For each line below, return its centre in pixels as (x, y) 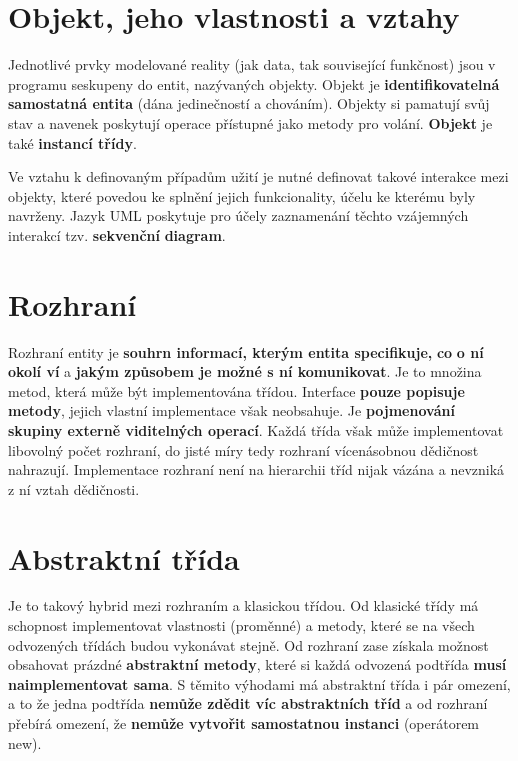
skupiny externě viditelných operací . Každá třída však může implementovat (256, 429)
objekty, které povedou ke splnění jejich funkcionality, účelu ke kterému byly (242, 195)
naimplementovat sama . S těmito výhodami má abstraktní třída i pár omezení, (259, 683)
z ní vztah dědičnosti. (74, 488)
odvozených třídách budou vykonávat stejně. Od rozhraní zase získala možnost (248, 644)
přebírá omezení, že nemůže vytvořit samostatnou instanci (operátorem (244, 723)
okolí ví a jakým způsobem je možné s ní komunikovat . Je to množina (245, 371)
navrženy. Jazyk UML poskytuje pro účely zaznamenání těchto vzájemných (238, 215)
